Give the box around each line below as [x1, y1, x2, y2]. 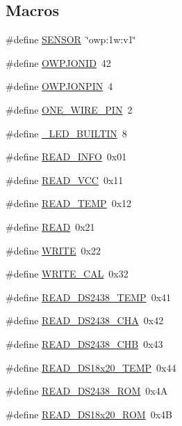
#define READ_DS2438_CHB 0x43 [6, 336, 163, 351]
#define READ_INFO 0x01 [6, 149, 127, 164]
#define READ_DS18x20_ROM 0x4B [6, 406, 172, 421]
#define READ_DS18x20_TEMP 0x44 [6, 360, 176, 374]
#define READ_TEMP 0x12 [6, 196, 132, 211]
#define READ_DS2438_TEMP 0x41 [6, 289, 172, 304]
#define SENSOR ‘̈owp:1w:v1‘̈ [6, 32, 136, 47]
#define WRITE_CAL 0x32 [6, 266, 129, 281]
